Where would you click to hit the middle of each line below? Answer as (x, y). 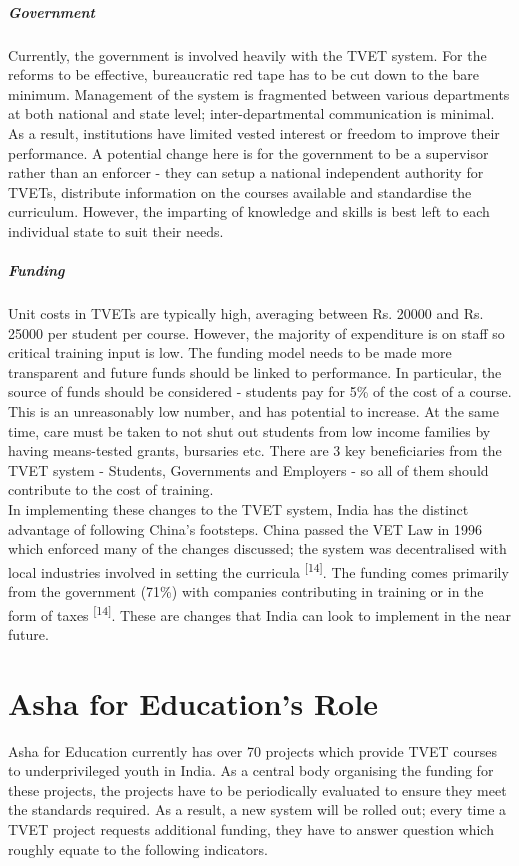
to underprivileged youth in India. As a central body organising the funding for (251, 770)
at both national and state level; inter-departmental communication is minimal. (251, 113)
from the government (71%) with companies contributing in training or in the (246, 591)
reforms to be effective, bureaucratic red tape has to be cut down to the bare (243, 74)
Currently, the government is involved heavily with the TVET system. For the (247, 54)
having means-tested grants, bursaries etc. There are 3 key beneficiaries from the (255, 450)
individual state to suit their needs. (116, 230)
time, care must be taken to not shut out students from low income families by (249, 430)
